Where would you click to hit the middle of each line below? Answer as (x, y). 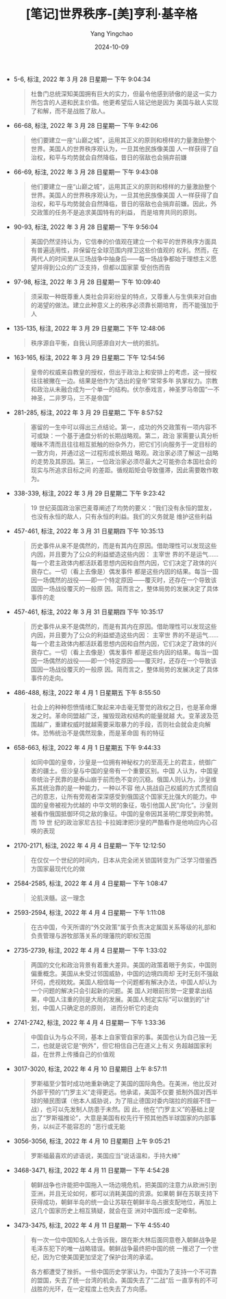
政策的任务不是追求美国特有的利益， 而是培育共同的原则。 (118, 212)
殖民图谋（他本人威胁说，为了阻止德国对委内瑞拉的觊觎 (121, 1100)
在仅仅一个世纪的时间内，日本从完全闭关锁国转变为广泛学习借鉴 (121, 860)
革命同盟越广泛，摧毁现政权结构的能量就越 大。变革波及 (134, 715)
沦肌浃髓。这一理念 (58, 898)
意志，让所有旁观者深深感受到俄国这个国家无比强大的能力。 (127, 796)
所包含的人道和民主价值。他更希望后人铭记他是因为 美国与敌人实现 (125, 102)
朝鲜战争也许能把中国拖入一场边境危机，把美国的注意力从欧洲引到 (124, 1185)
